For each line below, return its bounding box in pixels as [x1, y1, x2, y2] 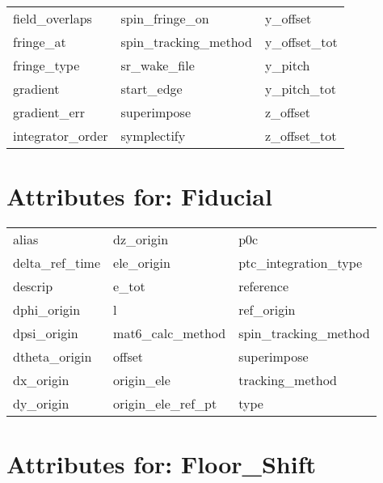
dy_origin [13, 394, 69, 413]
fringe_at [13, 32, 66, 51]
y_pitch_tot [264, 79, 336, 98]
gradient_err [13, 103, 86, 121]
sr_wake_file [120, 56, 195, 74]
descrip [13, 277, 53, 296]
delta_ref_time [13, 253, 101, 273]
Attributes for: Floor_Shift [6, 447, 316, 481]
